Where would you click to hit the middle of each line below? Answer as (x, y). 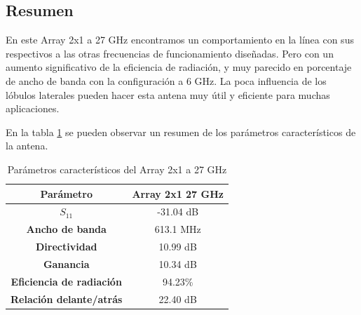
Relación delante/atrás (67, 299)
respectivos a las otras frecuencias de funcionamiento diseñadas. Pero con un (170, 53)
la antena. (27, 146)
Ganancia (66, 263)
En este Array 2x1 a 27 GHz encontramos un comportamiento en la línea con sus (180, 40)
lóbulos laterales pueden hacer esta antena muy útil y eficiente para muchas (168, 94)
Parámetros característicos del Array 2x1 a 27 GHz (117, 169)
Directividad (67, 247)
